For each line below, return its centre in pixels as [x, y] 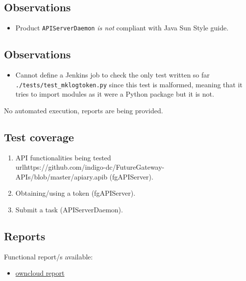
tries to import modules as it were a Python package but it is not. [115, 94]
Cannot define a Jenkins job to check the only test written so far [112, 75]
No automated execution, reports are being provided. [84, 110]
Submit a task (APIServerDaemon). [69, 210]
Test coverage [39, 137]
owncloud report [40, 273]
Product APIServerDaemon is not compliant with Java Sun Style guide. [122, 28]
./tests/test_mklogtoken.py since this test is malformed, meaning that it [129, 84]
